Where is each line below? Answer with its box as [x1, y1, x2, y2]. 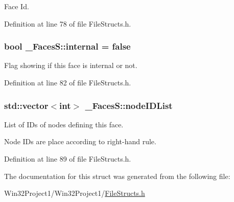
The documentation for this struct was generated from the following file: [4, 170, 230, 181]
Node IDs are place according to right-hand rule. [4, 136, 156, 147]
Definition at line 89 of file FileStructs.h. [4, 153, 131, 164]
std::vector [4, 99, 49, 111]
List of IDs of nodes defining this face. [4, 119, 124, 129]
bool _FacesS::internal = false [4, 40, 131, 53]
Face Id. [4, 1, 29, 11]
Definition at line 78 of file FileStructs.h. [4, 18, 131, 29]
